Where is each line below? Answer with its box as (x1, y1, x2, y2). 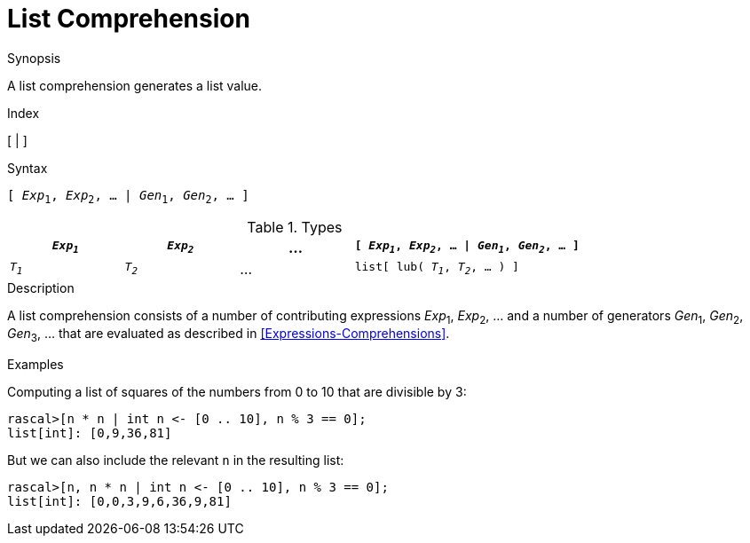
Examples (7, 357, 64, 373)
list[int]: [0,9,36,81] (7, 426, 172, 441)
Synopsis (7, 50, 61, 66)
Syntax (7, 160, 48, 176)
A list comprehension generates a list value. (7, 77, 263, 93)
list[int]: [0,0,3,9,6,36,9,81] (7, 494, 232, 509)
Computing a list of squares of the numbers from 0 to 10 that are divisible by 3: (7, 384, 467, 400)
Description (7, 279, 75, 295)
